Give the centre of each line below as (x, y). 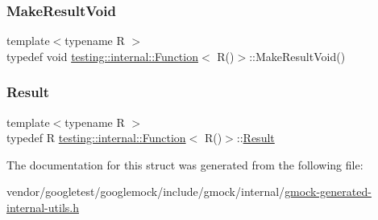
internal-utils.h (43, 207)
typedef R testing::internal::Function (96, 138)
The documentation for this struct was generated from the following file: (185, 164)
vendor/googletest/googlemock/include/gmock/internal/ (146, 191)
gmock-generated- (328, 191)
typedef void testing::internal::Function (102, 56)
